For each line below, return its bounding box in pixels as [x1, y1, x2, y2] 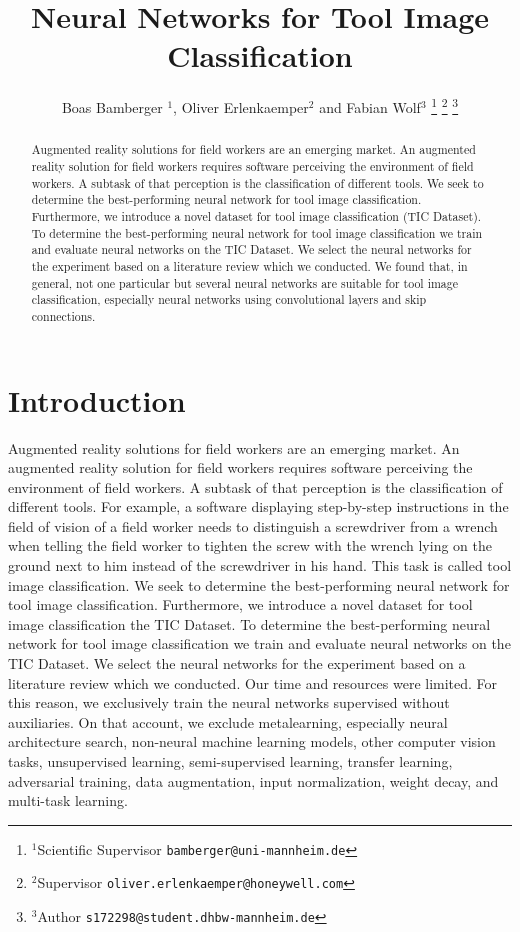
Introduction [8, 379, 186, 420]
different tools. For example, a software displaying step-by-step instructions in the [8, 496, 509, 517]
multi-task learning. [8, 790, 128, 811]
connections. [31, 307, 96, 324]
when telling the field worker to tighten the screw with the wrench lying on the [8, 535, 492, 556]
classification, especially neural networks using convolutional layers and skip [31, 291, 427, 308]
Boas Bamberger [61, 96, 163, 117]
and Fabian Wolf [319, 96, 421, 117]
